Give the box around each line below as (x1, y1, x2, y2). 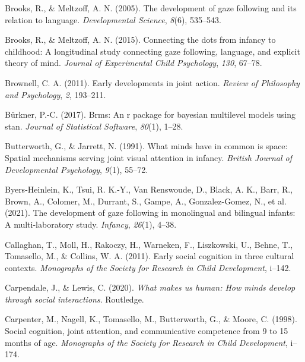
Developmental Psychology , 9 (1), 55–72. (5, 163, 148, 175)
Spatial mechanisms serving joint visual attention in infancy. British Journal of (5, 151, 293, 163)
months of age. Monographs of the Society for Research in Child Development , (5, 336, 288, 348)
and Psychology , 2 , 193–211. (5, 88, 106, 100)
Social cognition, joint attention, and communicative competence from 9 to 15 (5, 325, 288, 337)
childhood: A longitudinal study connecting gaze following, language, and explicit (5, 45, 300, 57)
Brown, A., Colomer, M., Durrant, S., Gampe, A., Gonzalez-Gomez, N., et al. (5, 194, 287, 207)
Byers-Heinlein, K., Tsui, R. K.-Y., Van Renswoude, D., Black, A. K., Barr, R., (5, 183, 293, 196)
